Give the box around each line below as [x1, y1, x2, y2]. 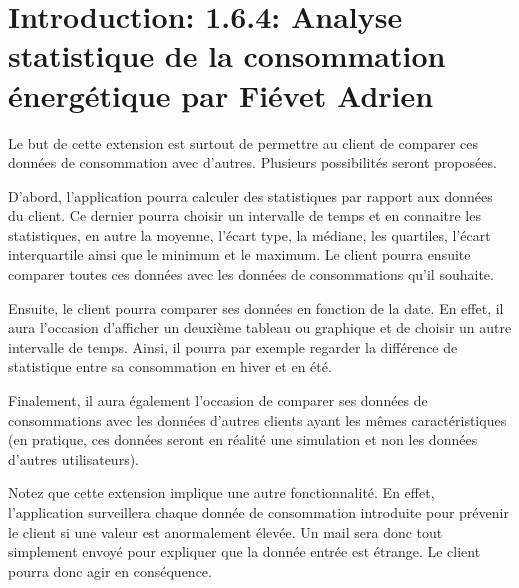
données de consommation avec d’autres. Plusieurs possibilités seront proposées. [8, 152, 497, 173]
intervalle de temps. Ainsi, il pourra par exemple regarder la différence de [8, 336, 458, 357]
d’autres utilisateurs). [8, 448, 139, 469]
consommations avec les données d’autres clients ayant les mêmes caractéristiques [8, 409, 507, 430]
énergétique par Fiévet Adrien [8, 74, 434, 115]
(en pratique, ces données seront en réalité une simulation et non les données [8, 429, 478, 450]
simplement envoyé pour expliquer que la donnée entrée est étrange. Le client [8, 541, 481, 562]
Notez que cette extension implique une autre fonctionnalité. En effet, [8, 482, 435, 503]
